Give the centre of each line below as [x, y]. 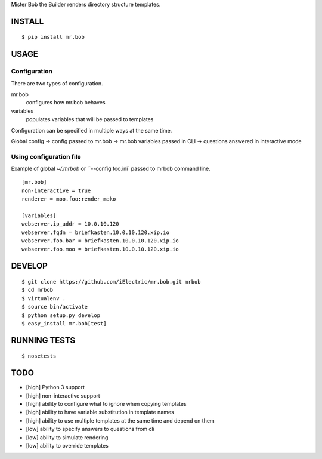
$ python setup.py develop [61, 315]
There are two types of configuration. [57, 83]
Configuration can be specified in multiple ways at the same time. [92, 130]
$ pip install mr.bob [53, 37]
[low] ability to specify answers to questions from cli [90, 429]
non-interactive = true [56, 190]
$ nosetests [39, 356]
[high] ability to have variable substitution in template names [100, 412]
